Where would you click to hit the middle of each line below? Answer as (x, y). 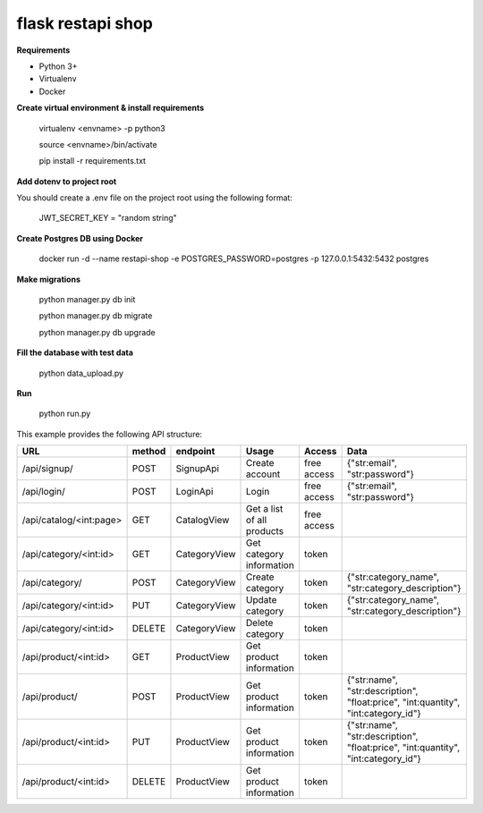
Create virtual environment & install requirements (110, 108)
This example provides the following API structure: (110, 434)
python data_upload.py (81, 373)
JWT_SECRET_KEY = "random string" (108, 218)
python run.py (65, 414)
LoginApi (195, 492)
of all (257, 521)
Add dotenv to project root (67, 181)
